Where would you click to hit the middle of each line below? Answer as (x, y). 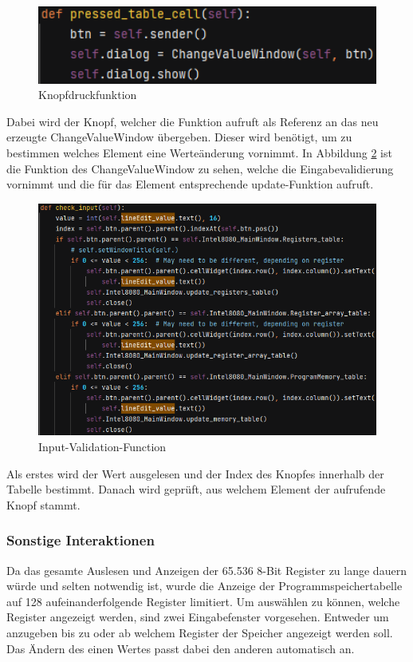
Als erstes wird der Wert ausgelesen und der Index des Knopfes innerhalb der (195, 473)
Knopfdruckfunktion (88, 95)
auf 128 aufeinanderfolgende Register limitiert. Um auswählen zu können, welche (203, 601)
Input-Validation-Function (102, 447)
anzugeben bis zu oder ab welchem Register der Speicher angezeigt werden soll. (200, 633)
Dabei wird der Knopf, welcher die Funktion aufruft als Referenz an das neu (193, 121)
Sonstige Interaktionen (81, 540)
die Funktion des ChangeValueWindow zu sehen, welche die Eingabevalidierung (200, 168)
